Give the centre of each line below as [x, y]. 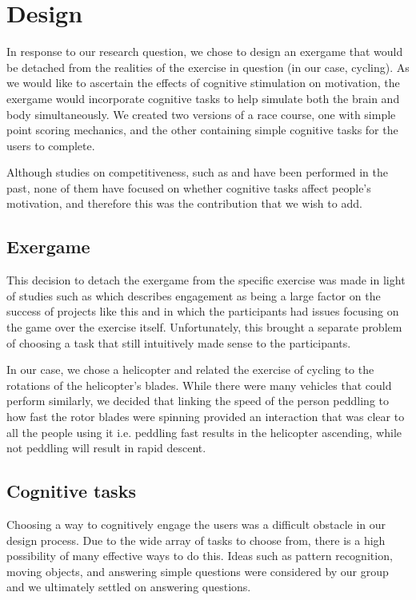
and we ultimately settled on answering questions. [129, 587]
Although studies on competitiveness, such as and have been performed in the [197, 172]
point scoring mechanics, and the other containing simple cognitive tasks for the [202, 130]
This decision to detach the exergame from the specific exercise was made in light [206, 280]
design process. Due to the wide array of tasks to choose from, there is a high [196, 540]
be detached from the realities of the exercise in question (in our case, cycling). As [208, 67]
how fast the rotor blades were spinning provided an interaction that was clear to [206, 417]
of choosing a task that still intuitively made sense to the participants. [179, 342]
